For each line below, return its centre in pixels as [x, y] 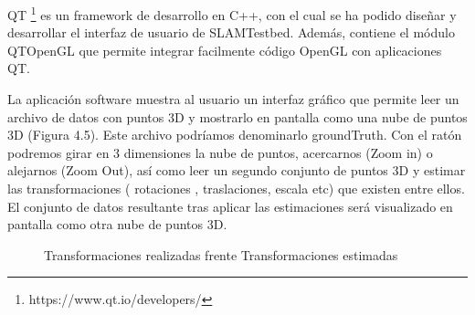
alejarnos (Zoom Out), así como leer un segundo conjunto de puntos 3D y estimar [237, 170]
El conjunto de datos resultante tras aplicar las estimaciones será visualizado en [230, 206]
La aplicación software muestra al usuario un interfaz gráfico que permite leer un [233, 99]
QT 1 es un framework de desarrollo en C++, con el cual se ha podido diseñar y [232, 13]
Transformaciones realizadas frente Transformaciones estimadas [221, 254]
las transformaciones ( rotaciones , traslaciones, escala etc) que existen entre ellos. [236, 188]
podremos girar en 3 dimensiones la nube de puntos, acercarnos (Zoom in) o [220, 152]
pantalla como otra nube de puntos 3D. [117, 224]
